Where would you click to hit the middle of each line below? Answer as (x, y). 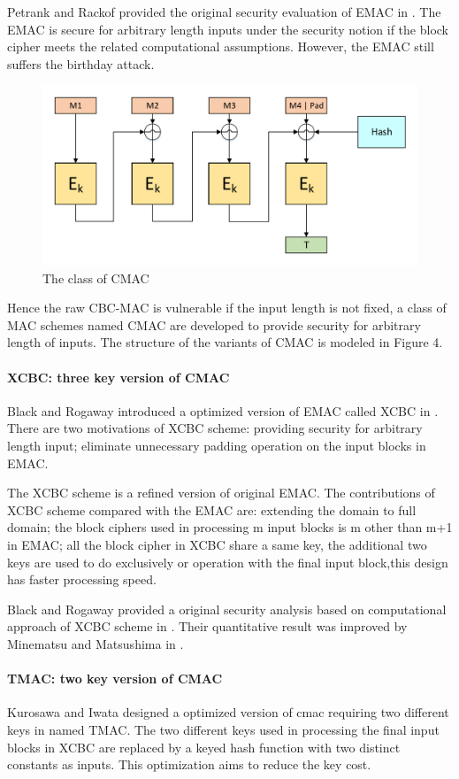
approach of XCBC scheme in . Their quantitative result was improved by (207, 626)
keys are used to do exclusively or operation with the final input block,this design (228, 562)
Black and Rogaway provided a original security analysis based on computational (227, 609)
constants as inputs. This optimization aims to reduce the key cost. (189, 764)
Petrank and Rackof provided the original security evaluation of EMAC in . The (224, 12)
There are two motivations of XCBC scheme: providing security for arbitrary (215, 428)
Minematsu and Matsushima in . (96, 643)
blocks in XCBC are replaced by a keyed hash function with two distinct (204, 747)
